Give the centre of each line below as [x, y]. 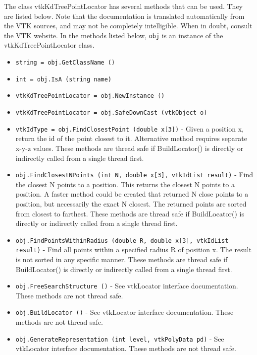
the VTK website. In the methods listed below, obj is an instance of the [114, 35]
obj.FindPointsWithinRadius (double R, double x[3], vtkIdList [122, 241]
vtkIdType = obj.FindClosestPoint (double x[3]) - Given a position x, [129, 128]
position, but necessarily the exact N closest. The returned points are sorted [131, 203]
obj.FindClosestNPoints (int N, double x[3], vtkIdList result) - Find [134, 175]
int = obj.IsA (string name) [64, 79]
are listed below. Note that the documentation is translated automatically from [124, 16]
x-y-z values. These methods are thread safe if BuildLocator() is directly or [129, 148]
